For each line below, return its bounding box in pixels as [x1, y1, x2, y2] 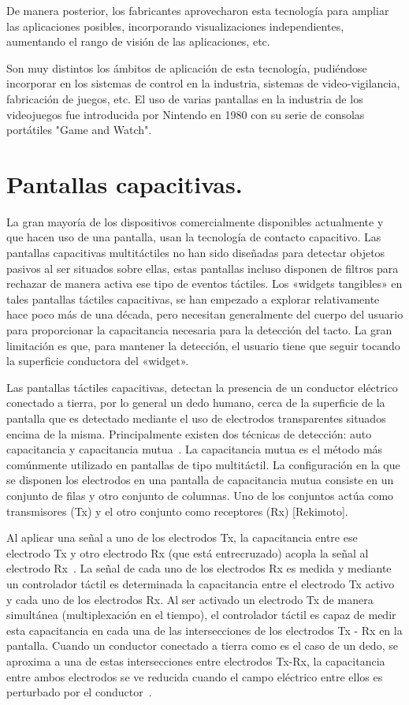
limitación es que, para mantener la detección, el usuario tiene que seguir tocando [6, 337, 400, 353]
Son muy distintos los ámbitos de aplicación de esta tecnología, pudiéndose [6, 59, 367, 76]
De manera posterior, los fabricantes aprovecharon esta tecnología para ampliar [6, 2, 389, 18]
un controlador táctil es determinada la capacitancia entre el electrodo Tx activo [6, 575, 395, 591]
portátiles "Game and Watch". [6, 121, 152, 138]
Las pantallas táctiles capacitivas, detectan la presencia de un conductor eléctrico [6, 379, 398, 395]
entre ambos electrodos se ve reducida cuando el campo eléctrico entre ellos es [6, 668, 383, 684]
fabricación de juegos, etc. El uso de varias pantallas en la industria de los [6, 90, 363, 106]
